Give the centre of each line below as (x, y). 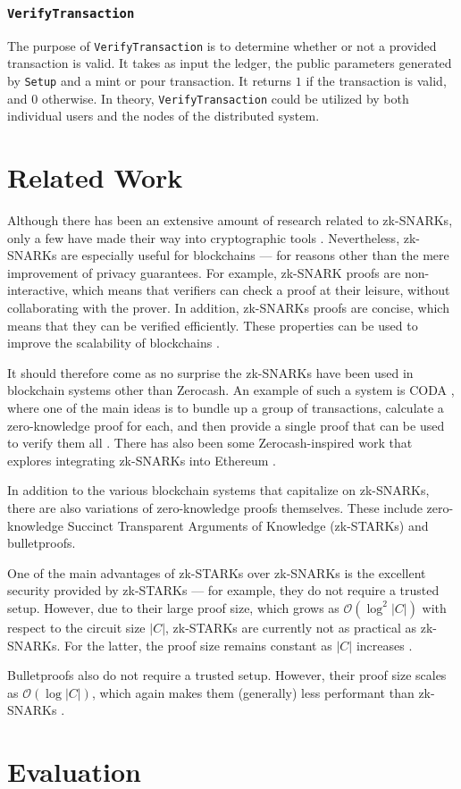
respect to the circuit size (76, 627)
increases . (384, 645)
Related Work (95, 177)
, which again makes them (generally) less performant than (253, 692)
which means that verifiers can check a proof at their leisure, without (261, 290)
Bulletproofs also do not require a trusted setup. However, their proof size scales (227, 675)
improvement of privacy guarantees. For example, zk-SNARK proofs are (204, 272)
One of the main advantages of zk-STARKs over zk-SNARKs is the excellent (217, 572)
